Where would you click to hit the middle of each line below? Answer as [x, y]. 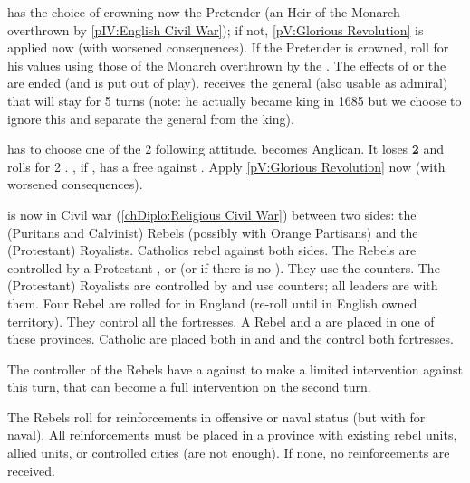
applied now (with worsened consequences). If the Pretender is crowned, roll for [228, 47]
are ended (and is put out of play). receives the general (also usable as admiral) [228, 83]
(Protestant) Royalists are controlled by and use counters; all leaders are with [223, 285]
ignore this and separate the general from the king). [151, 118]
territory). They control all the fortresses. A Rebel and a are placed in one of [221, 321]
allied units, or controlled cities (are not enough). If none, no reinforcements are [229, 453]
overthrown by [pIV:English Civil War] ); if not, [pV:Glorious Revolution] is [216, 29]
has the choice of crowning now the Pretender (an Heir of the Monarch [204, 12]
